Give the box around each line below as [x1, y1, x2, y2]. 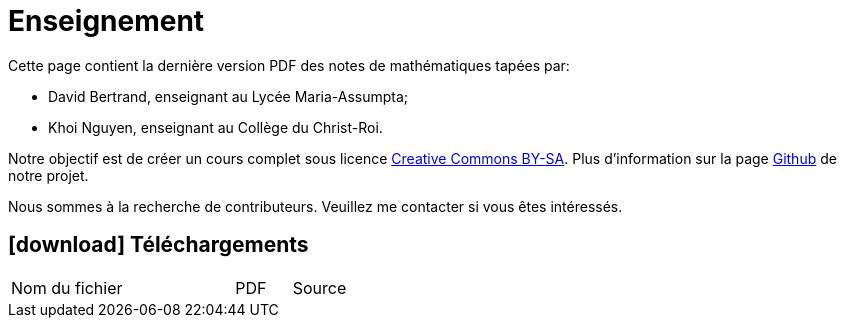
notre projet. [8, 166, 89, 184]
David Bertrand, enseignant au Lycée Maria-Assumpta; [48, 87, 409, 105]
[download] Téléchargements [8, 232, 309, 258]
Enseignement [8, 4, 205, 38]
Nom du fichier [11, 277, 123, 298]
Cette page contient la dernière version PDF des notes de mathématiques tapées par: [8, 56, 570, 74]
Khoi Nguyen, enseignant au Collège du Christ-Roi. [48, 118, 383, 136]
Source [292, 277, 347, 298]
